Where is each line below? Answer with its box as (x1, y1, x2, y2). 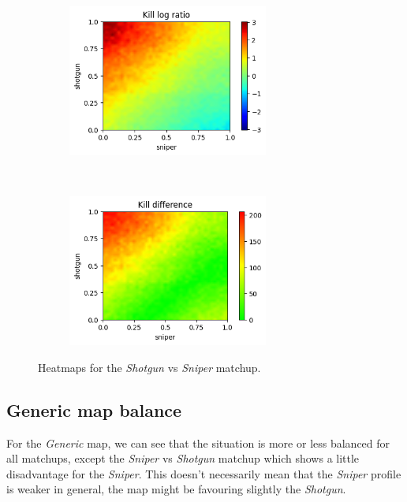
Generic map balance (6, 397, 182, 422)
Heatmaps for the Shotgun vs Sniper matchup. (38, 359, 261, 375)
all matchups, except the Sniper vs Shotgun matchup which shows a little (6, 450, 360, 467)
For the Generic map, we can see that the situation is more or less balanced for (6, 434, 390, 451)
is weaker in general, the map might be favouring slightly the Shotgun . (6, 481, 346, 497)
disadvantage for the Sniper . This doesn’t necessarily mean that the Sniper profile (6, 465, 401, 482)
